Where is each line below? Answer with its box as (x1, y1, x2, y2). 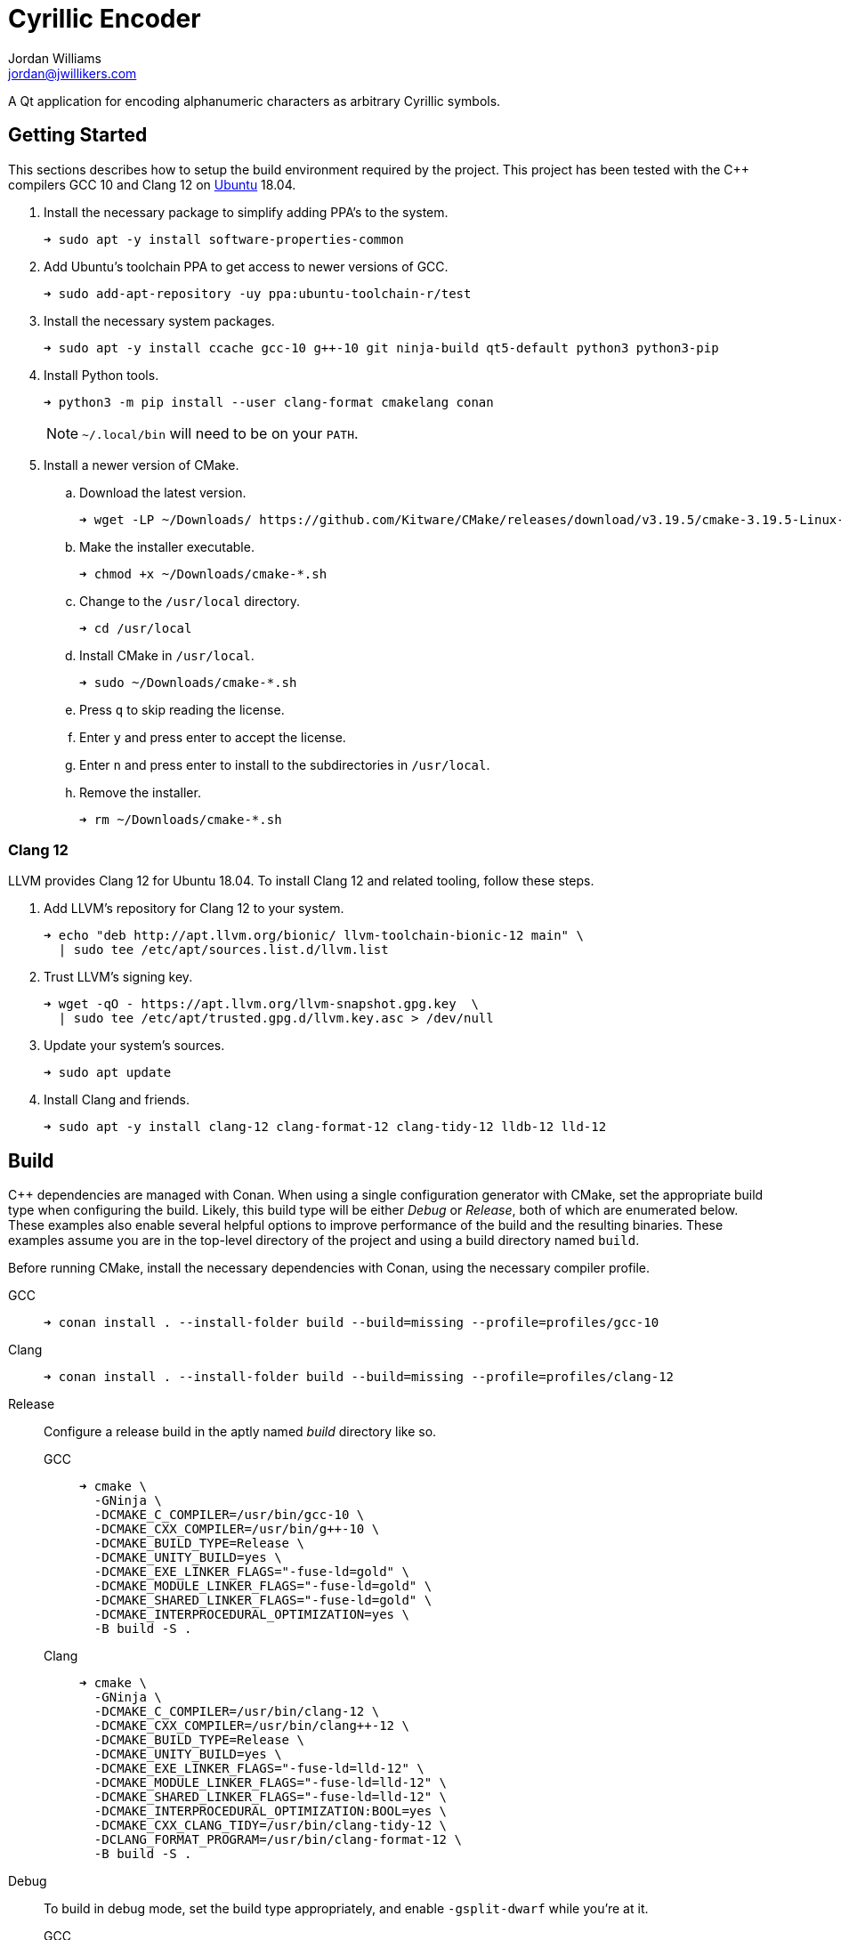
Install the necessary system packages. (44, 312, 275, 328)
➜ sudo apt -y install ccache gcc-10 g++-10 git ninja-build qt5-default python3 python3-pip (44, 340, 719, 355)
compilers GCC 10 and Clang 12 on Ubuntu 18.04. (8, 176, 296, 192)
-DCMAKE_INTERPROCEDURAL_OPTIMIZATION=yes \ (93, 1607, 409, 1622)
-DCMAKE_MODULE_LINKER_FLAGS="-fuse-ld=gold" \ (93, 1579, 433, 1594)
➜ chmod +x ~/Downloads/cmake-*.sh (79, 566, 328, 581)
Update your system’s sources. (44, 1038, 225, 1054)
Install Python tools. (44, 367, 159, 383)
